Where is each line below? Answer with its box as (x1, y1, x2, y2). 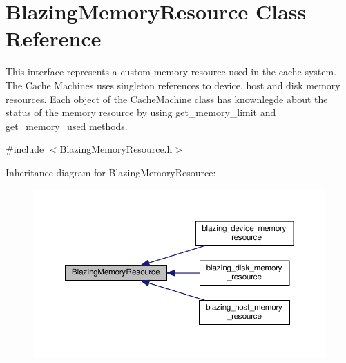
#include (6, 142, 44, 156)
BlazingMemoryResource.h (59, 142, 173, 156)
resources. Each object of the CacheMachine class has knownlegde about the (6, 91, 328, 106)
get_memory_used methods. (6, 118, 128, 133)
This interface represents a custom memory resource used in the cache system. (6, 64, 337, 79)
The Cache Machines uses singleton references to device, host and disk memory (6, 77, 340, 92)
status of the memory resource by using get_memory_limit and (6, 105, 276, 120)
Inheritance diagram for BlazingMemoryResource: (6, 165, 216, 179)
